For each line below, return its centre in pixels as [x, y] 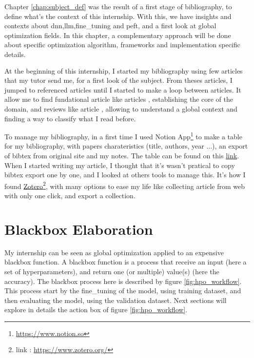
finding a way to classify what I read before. [70, 118]
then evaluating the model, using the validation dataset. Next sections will [116, 300]
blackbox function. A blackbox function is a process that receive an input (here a [126, 262]
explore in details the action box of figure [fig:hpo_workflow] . [96, 310]
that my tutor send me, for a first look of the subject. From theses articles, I [118, 80]
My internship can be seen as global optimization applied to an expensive [114, 252]
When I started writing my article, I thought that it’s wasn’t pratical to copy [120, 165]
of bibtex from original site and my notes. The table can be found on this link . [122, 155]
